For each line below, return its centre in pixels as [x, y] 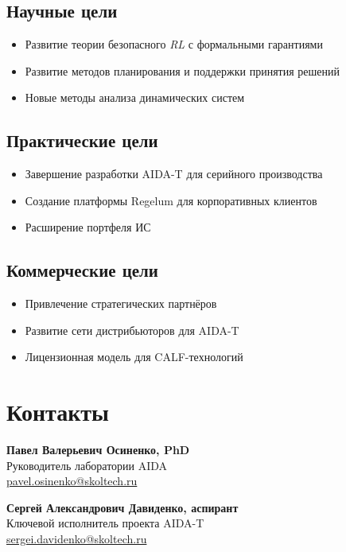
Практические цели [82, 140]
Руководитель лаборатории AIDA [87, 465]
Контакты [58, 412]
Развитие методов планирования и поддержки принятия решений [182, 70]
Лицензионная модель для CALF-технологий [134, 357]
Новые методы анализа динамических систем [135, 97]
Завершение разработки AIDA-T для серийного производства [174, 174]
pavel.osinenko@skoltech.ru [72, 481]
